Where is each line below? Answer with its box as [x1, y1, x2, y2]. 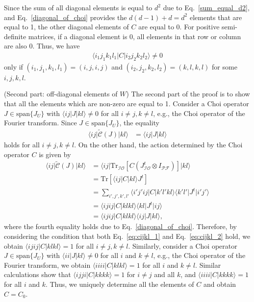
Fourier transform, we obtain [4, 259, 91, 270]
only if [4, 61, 23, 71]
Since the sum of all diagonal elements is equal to [4, 2, 152, 12]
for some [212, 61, 237, 71]
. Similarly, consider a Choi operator [128, 240, 237, 251]
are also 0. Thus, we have [4, 41, 80, 51]
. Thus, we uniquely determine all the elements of [45, 279, 194, 289]
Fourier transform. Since [4, 117, 77, 128]
